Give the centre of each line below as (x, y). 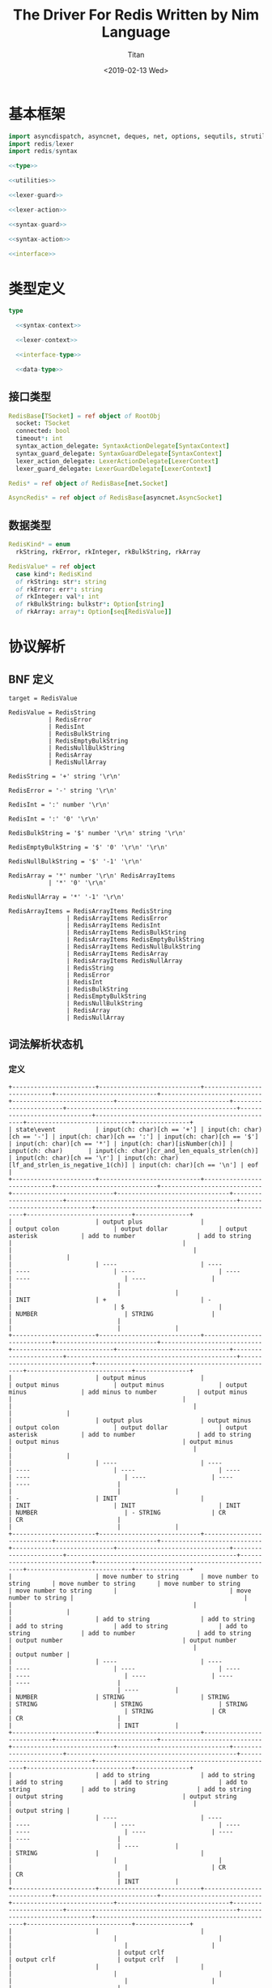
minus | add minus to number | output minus (128, 1392)
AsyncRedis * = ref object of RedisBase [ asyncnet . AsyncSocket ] (115, 498)
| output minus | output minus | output (128, 1385)
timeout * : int (39, 439)
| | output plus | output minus (130, 1420)
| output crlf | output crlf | (94, 1960)
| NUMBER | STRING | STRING (119, 1697)
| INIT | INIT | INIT (125, 1506)
